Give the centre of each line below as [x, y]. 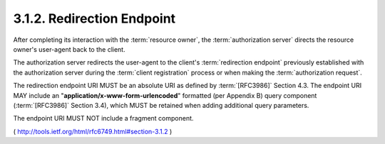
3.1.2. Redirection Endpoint [94, 18]
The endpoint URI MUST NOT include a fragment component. [103, 118]
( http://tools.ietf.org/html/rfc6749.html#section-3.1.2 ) [93, 131]
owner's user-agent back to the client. [69, 49]
